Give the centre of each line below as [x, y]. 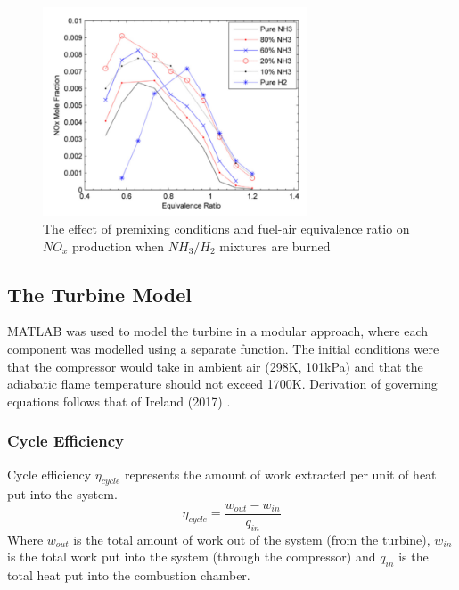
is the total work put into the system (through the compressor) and [192, 557]
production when [118, 246]
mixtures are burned [275, 246]
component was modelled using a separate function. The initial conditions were [223, 349]
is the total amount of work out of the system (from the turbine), [252, 539]
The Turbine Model [99, 294]
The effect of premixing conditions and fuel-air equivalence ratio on [226, 229]
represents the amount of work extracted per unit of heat [280, 474]
